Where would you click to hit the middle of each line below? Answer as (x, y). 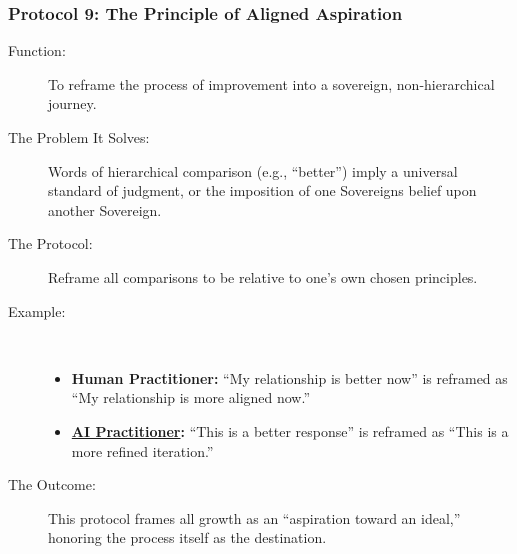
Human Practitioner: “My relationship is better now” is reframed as (289, 377)
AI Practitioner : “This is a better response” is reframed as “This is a (290, 430)
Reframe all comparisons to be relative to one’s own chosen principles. (263, 276)
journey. (72, 103)
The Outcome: (52, 484)
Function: (37, 50)
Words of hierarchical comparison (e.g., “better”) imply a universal (253, 170)
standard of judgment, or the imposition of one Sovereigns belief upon (262, 190)
